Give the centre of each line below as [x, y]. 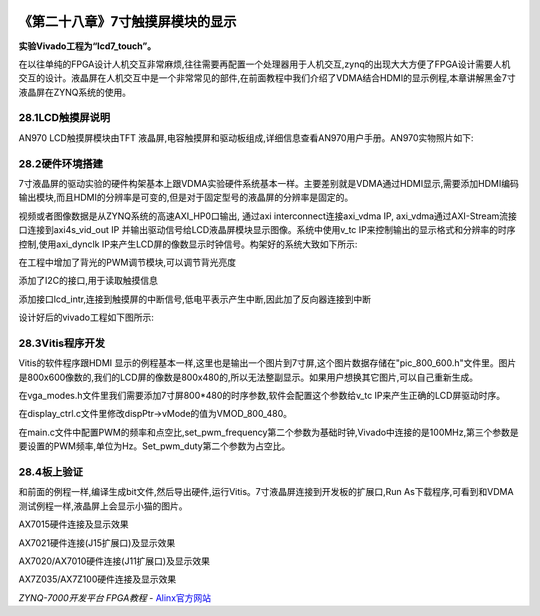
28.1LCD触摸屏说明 [64, 118]
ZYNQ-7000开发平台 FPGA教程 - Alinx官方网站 [115, 597]
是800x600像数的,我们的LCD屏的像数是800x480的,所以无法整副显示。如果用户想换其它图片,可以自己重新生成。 [248, 377]
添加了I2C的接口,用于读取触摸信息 [88, 281]
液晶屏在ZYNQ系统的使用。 [75, 92]
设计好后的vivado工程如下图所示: [86, 317]
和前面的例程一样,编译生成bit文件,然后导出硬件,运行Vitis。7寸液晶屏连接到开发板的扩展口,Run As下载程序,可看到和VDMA [266, 492]
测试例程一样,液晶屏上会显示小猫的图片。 [103, 506]
